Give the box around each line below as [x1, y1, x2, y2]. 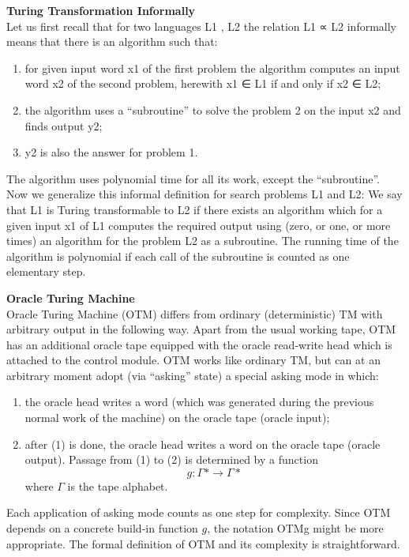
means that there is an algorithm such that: [6, 33, 218, 50]
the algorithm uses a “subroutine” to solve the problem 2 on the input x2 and [24, 101, 401, 118]
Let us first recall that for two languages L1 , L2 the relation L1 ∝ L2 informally [6, 17, 396, 34]
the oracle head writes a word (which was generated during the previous [24, 393, 374, 410]
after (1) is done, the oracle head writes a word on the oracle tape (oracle [24, 435, 381, 452]
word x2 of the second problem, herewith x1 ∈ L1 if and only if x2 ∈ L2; [24, 75, 381, 92]
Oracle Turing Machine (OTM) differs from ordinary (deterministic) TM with [6, 305, 383, 322]
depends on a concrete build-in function [6, 520, 198, 536]
